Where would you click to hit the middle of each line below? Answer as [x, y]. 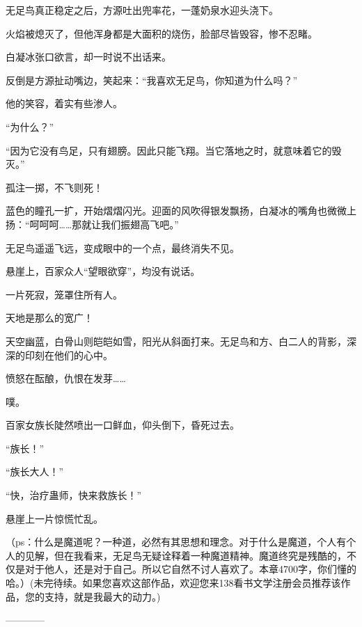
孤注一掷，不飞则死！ [54, 187]
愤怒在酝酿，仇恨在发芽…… [66, 378]
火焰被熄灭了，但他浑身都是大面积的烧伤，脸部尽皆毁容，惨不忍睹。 [162, 33]
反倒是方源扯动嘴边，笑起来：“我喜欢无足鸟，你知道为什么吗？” [152, 80]
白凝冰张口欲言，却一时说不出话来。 [88, 57]
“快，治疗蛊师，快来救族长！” [74, 495]
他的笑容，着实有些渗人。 [64, 103]
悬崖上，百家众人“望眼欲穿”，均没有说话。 [103, 271]
